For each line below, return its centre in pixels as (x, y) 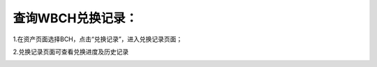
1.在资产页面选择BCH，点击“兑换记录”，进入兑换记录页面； (98, 39)
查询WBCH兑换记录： (75, 18)
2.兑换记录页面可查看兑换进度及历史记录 (71, 52)
